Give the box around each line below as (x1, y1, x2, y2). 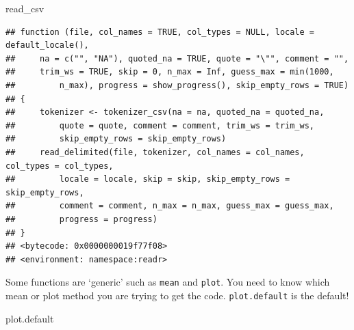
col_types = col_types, (5, 161, 114, 171)
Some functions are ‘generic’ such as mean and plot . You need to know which (5, 275, 330, 289)
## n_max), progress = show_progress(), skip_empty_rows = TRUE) (5, 80, 349, 90)
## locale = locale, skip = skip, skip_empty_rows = (5, 174, 290, 184)
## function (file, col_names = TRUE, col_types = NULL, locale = (5, 27, 315, 37)
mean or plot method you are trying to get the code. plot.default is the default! (5, 288, 349, 302)
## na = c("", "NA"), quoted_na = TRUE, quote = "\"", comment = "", (5, 53, 349, 64)
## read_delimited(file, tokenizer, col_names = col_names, (5, 147, 305, 157)
